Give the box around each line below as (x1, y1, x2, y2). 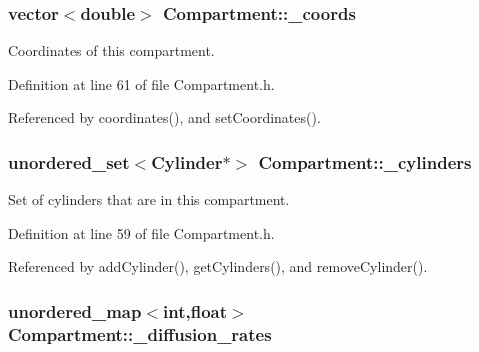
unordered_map (8, 298, 142, 323)
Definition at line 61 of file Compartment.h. (8, 73, 275, 94)
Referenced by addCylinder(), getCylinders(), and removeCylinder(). (8, 256, 428, 277)
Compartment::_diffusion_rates (8, 321, 272, 346)
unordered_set (8, 149, 130, 174)
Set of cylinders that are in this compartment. (8, 189, 290, 210)
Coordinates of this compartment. (8, 40, 215, 61)
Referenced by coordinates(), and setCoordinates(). (8, 107, 321, 128)
